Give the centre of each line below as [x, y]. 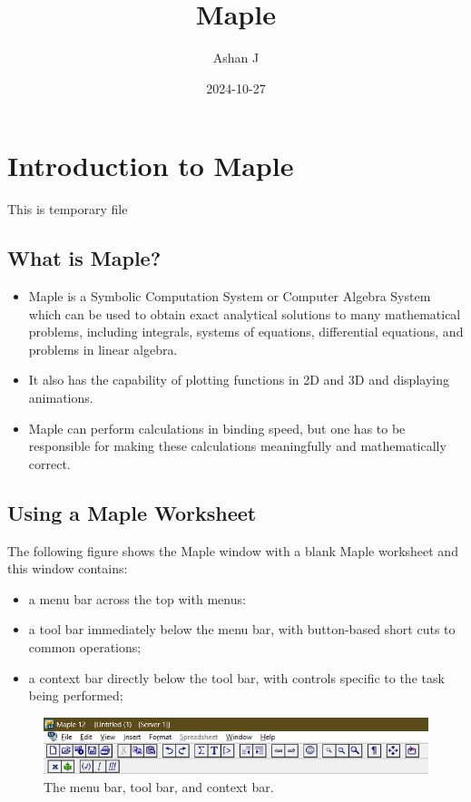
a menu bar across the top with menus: [137, 598]
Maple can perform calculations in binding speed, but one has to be [217, 428]
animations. [61, 398]
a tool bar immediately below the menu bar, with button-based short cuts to [242, 629]
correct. [49, 463]
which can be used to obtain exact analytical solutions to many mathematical [245, 313]
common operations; [85, 646]
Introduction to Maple [151, 166]
